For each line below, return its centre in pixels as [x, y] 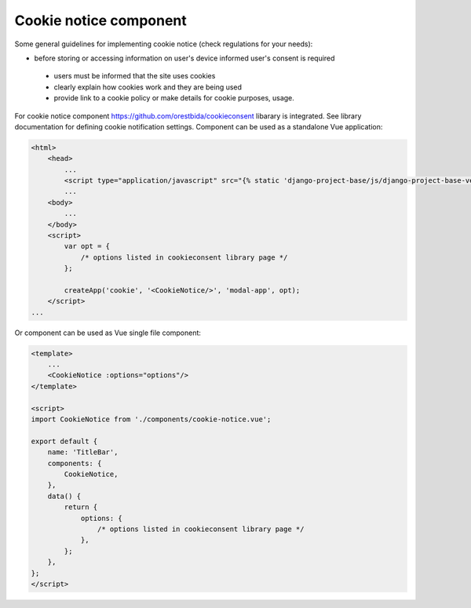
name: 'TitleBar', [83, 452]
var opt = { [87, 246]
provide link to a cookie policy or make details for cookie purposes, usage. [174, 98]
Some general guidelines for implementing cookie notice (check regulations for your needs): [164, 44]
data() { [64, 496]
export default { [64, 441]
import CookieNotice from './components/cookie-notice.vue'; [151, 419]
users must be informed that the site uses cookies [135, 76]
